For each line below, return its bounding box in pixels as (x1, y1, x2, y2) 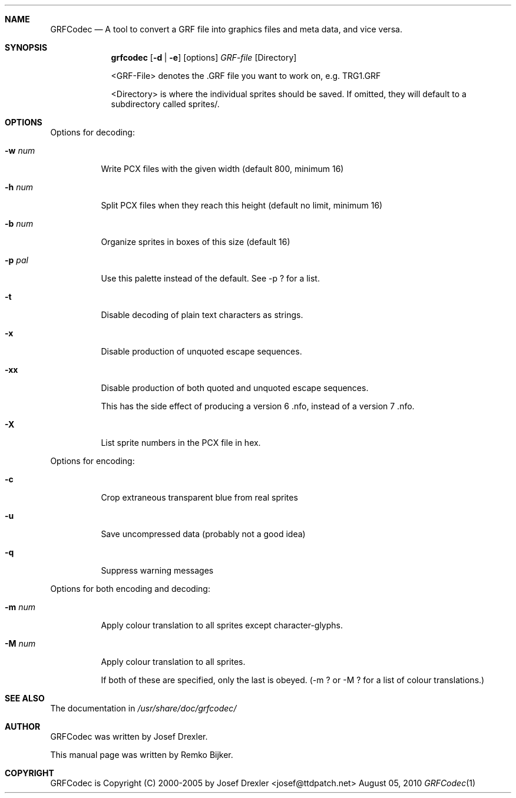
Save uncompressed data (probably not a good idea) (101, 529, 306, 539)
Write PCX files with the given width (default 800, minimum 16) (101, 164, 344, 174)
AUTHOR (5, 721, 41, 731)
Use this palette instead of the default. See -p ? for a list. (101, 273, 320, 283)
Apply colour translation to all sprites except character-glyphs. (101, 620, 343, 630)
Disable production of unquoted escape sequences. (101, 346, 302, 356)
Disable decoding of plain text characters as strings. (101, 310, 303, 320)
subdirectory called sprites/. (111, 99, 220, 109)
